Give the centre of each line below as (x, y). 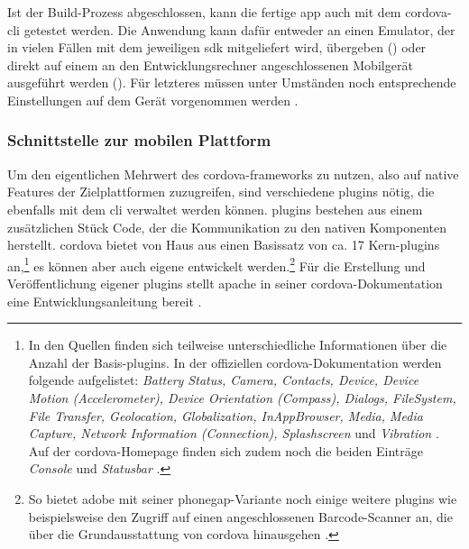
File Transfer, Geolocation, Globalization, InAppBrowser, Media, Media (225, 415)
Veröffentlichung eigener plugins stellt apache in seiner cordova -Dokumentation (225, 283)
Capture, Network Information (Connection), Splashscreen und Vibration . (234, 433)
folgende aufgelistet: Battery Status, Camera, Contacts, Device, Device (224, 380)
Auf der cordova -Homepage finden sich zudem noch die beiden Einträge (225, 450)
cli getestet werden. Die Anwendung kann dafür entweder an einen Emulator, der (231, 29)
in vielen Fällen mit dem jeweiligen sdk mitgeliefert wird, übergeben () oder (217, 47)
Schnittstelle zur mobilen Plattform (139, 140)
